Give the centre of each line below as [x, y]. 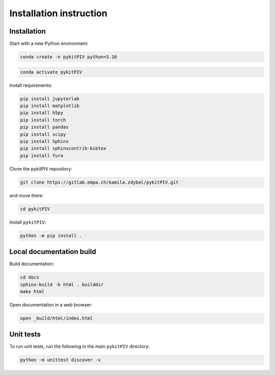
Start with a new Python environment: [49, 44]
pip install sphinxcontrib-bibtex [63, 148]
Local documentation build [53, 252]
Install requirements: [31, 85]
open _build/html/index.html [57, 318]
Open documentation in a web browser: [51, 304]
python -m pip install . [51, 236]
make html [32, 291]
